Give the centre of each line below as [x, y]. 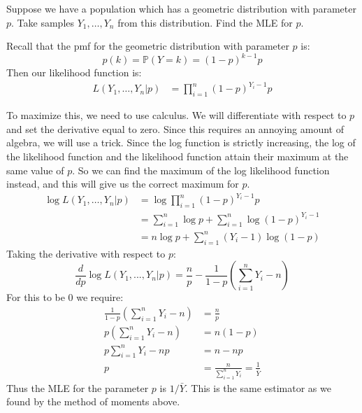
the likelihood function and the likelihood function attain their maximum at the [178, 156]
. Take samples [43, 22]
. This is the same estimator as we [258, 387]
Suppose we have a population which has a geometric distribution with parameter [181, 8]
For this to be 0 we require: [65, 297]
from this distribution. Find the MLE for [205, 22]
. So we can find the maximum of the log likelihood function [201, 170]
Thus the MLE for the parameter [78, 387]
